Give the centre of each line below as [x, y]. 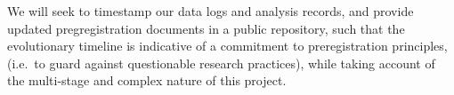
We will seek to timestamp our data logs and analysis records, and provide [211, 11]
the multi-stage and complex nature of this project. [147, 80]
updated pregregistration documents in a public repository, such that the [206, 28]
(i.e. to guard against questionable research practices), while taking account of [221, 63]
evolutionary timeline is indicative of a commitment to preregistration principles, [227, 46]
